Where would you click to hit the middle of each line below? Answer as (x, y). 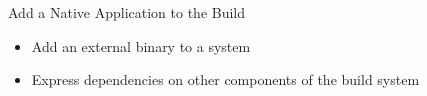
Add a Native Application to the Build (127, 12)
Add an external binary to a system (141, 45)
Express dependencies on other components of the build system (225, 79)
